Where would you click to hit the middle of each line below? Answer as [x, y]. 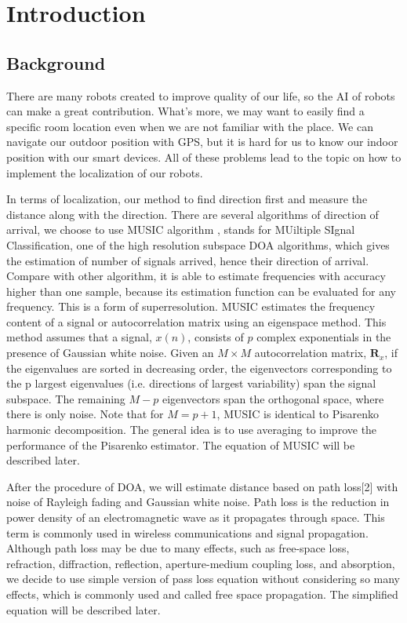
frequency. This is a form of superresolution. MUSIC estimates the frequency [191, 306]
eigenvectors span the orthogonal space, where [273, 398]
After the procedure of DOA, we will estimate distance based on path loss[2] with [202, 486]
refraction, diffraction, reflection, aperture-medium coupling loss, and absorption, [201, 563]
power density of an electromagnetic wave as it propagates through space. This [196, 517]
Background [56, 62]
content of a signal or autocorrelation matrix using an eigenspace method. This [196, 321]
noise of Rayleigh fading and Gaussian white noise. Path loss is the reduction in [198, 502]
